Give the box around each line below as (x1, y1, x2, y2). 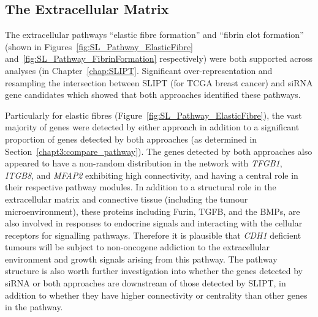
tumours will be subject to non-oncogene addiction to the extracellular (5, 241, 270, 253)
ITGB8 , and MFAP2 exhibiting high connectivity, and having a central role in (5, 168, 298, 181)
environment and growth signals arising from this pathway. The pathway (5, 252, 278, 265)
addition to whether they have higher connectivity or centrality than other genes (5, 288, 308, 301)
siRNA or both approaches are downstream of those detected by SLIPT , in (5, 277, 286, 289)
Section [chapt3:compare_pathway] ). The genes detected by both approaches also (5, 144, 312, 157)
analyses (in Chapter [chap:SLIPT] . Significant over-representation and (5, 64, 273, 76)
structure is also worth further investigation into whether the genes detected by (5, 264, 303, 277)
